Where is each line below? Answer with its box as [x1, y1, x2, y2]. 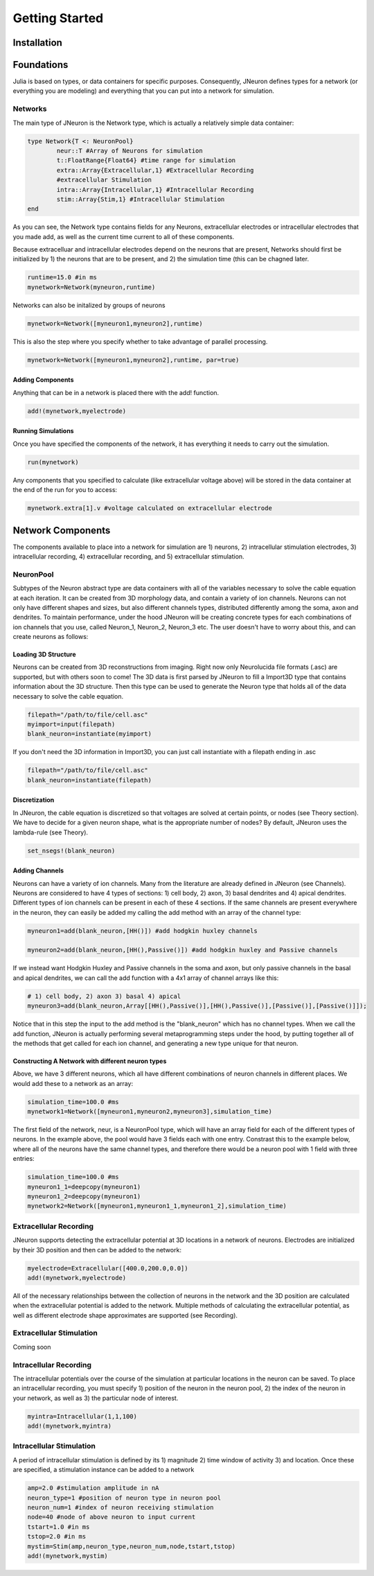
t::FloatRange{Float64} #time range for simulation [56, 157, 236, 164]
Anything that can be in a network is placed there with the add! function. [12, 388, 220, 396]
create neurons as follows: [12, 633, 89, 641]
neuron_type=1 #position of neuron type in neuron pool [27, 1494, 222, 1502]
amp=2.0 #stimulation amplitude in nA [27, 1484, 159, 1492]
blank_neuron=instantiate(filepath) [27, 776, 152, 784]
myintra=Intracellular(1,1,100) [27, 1412, 138, 1420]
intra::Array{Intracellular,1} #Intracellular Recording [56, 186, 254, 193]
